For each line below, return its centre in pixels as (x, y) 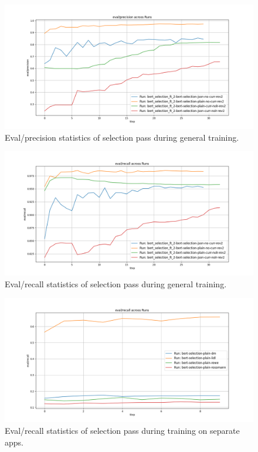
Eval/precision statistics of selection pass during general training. (122, 137)
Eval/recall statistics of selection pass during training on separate (122, 430)
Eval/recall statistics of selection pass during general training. (116, 283)
